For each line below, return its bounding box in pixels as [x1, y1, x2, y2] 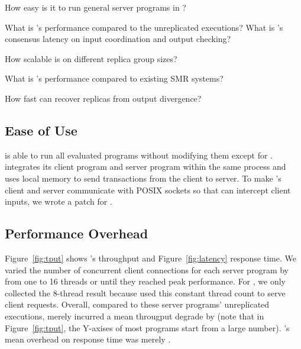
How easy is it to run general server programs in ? [5, 1, 186, 13]
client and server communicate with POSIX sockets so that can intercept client [5, 183, 291, 196]
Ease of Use [5, 121, 77, 139]
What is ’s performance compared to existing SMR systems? [5, 72, 224, 85]
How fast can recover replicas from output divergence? [5, 92, 202, 104]
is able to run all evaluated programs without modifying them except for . [5, 148, 273, 161]
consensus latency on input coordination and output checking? [5, 33, 231, 45]
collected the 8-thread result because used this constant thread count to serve [5, 286, 286, 299]
